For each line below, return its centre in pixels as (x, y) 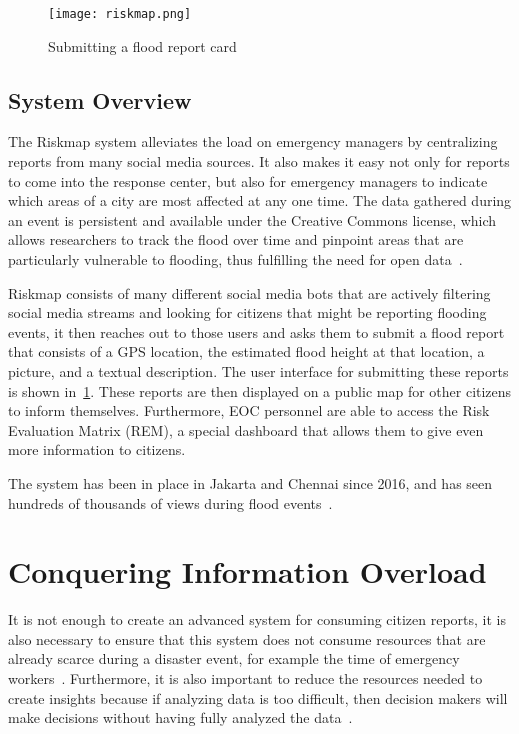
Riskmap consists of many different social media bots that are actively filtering (249, 292)
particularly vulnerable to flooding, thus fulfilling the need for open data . (235, 259)
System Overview (100, 99)
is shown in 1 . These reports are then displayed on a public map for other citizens (260, 390)
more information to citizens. (97, 449)
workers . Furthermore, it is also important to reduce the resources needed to (245, 678)
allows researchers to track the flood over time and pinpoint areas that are (236, 239)
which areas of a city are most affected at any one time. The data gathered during (260, 200)
